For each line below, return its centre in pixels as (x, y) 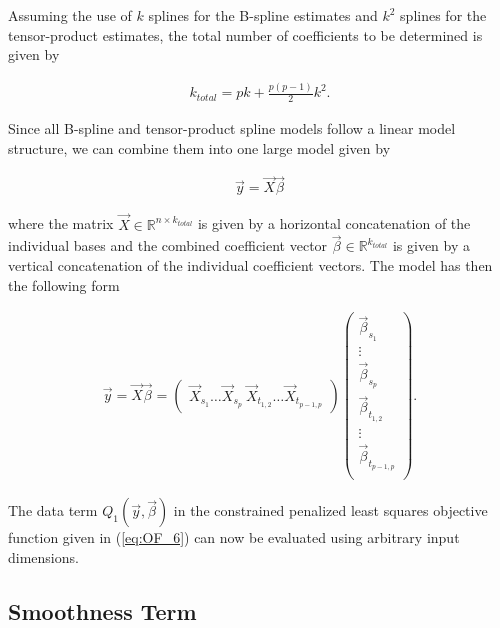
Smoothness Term (102, 610)
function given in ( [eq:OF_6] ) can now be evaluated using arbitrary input (234, 537)
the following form (64, 284)
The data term (53, 510)
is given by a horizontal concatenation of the (334, 223)
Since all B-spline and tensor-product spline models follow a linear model (232, 127)
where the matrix (61, 223)
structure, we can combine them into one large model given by (199, 147)
